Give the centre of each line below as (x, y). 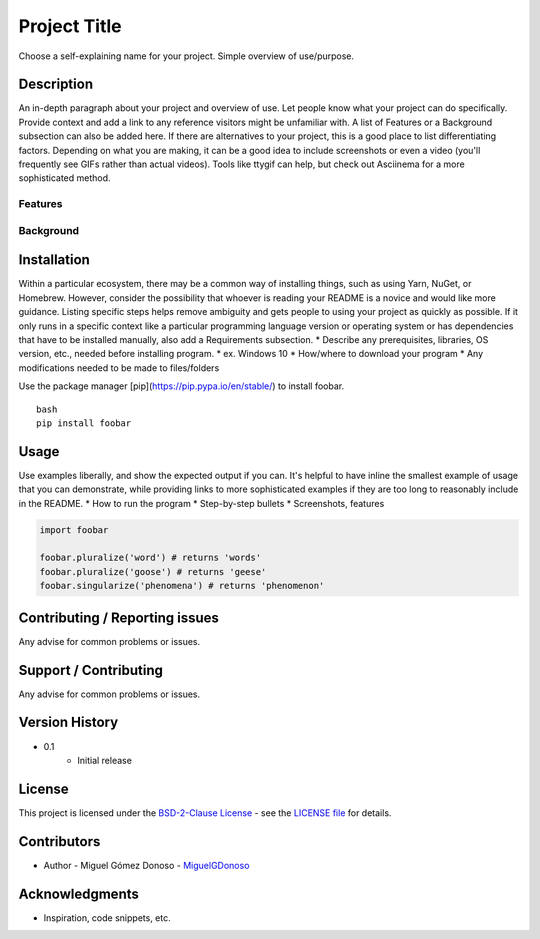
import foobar (74, 529)
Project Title (70, 26)
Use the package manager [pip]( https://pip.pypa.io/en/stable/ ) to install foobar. (181, 386)
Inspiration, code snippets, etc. (107, 917)
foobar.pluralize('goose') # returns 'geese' (153, 571)
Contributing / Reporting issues (119, 617)
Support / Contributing (91, 670)
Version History (68, 722)
